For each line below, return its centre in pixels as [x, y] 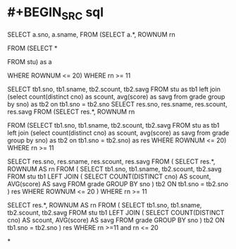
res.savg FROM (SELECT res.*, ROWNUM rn [71, 111]
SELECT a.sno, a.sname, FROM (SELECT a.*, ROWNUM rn [92, 34]
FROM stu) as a [30, 61]
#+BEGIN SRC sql [56, 13]
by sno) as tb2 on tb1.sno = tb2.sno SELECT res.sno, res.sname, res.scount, [117, 104]
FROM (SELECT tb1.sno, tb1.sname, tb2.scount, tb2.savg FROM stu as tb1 [113, 125]
